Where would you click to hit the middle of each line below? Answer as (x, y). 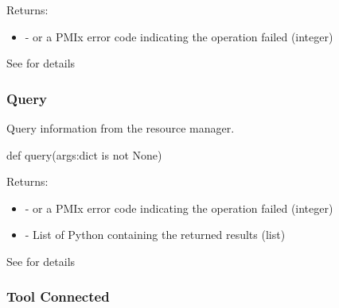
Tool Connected (58, 296)
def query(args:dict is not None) (84, 154)
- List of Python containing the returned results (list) (155, 235)
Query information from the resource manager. (121, 128)
